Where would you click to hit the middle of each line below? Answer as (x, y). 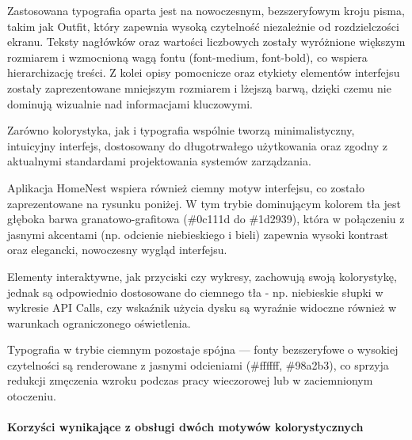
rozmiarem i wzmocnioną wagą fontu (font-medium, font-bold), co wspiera (187, 57)
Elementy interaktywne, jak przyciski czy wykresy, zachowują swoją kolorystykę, (202, 276)
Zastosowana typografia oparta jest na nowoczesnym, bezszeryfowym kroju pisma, (206, 10)
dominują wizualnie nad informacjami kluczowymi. (130, 103)
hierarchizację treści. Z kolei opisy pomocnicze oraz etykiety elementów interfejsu (204, 72)
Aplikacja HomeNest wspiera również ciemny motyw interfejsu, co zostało (186, 187)
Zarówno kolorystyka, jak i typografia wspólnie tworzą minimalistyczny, (181, 130)
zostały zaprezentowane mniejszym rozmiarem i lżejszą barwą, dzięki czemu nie (199, 87)
